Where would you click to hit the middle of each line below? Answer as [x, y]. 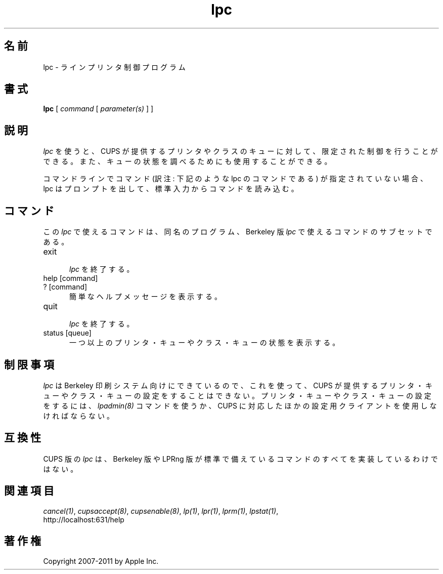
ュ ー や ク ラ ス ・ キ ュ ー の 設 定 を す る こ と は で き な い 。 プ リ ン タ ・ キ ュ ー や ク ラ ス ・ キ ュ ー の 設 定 [237, 395]
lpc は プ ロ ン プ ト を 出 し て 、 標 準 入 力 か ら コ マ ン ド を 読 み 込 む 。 [171, 189]
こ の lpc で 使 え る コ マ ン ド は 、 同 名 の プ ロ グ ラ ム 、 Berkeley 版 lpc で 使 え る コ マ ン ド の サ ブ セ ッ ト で [238, 232]
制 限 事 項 [29, 364]
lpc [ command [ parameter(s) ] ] [98, 109]
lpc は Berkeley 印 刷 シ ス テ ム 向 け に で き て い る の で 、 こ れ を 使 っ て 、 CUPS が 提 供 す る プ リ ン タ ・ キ [238, 385]
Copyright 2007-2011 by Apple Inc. [101, 561]
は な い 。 [60, 469]
